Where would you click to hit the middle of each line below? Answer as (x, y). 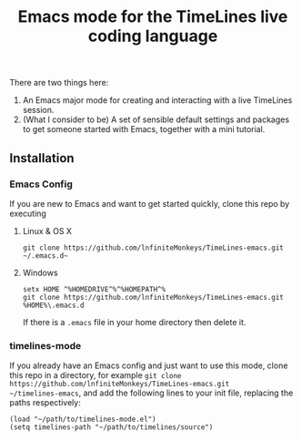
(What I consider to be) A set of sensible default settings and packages (156, 119)
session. (38, 110)
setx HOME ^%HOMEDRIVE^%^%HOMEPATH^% (94, 289)
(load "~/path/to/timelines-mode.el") (83, 420)
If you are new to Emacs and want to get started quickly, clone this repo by (150, 203)
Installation (42, 158)
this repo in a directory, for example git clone (96, 375)
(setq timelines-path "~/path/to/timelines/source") (111, 427)
